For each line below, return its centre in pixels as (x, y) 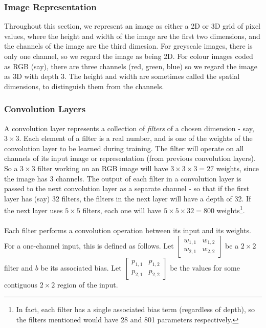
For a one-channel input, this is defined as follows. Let (89, 245)
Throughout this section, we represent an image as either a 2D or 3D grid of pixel (132, 26)
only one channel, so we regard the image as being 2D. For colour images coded (129, 56)
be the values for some (205, 267)
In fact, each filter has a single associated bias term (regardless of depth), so (136, 309)
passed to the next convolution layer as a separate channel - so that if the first (127, 188)
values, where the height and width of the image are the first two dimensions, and (132, 36)
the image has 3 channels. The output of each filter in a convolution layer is (123, 178)
